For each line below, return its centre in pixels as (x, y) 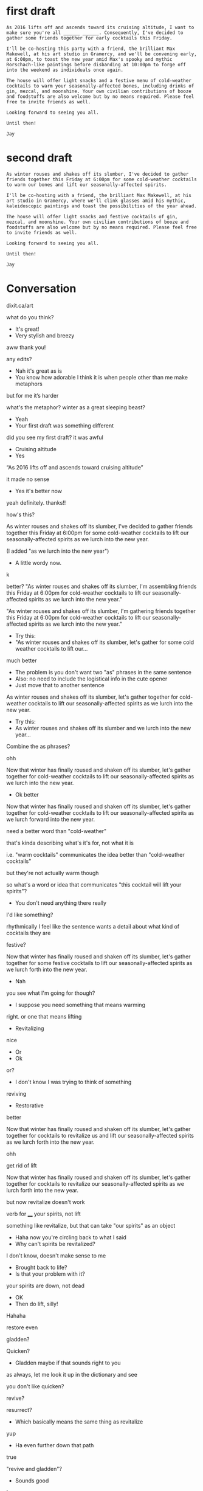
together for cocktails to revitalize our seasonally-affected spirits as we (95, 1183)
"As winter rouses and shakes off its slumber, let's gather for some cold (105, 642)
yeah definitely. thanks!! (36, 502)
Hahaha (16, 1315)
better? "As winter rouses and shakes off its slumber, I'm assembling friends (101, 586)
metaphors (29, 384)
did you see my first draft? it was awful (55, 437)
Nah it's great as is (39, 371)
